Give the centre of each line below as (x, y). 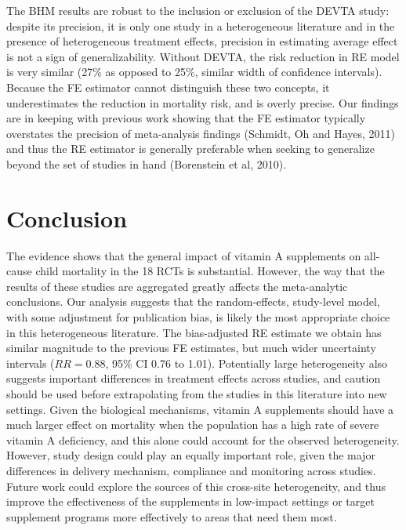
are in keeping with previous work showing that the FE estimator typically (186, 118)
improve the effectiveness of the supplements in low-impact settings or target (190, 501)
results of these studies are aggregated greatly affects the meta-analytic (177, 286)
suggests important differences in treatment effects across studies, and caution (194, 378)
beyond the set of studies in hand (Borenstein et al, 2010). (147, 163)
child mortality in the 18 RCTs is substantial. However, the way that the (210, 271)
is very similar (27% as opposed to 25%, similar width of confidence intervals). (194, 72)
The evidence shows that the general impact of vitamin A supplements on (184, 255)
